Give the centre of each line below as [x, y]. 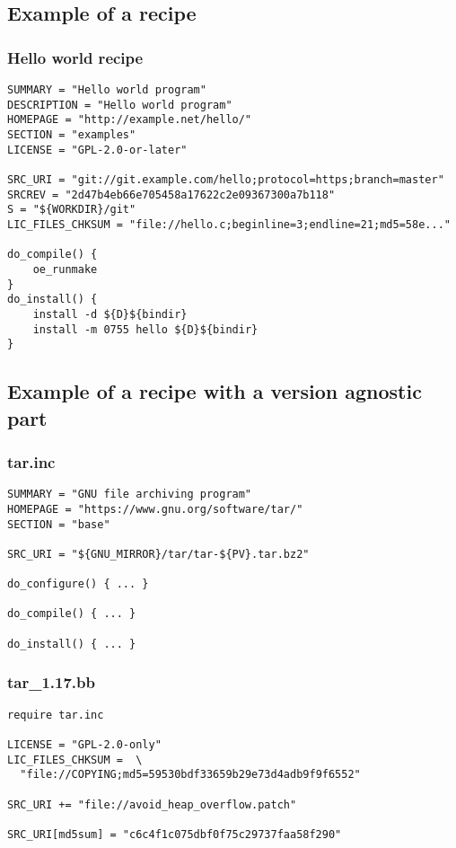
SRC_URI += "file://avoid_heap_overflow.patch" [152, 804]
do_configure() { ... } [78, 584]
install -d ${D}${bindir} [110, 314]
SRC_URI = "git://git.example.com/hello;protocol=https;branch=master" [226, 179]
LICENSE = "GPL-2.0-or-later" [97, 150]
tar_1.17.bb [51, 682]
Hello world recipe [75, 57]
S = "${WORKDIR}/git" [72, 210]
